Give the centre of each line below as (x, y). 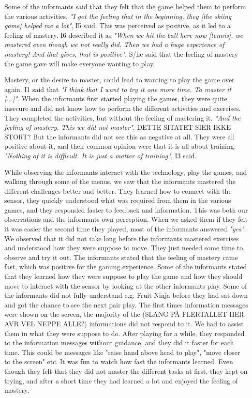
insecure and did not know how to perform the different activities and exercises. (123, 108)
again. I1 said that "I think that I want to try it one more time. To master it (118, 89)
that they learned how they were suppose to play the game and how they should (124, 276)
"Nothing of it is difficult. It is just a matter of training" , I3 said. (101, 155)
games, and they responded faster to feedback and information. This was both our (126, 209)
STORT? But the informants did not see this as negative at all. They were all (120, 136)
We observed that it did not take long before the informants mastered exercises (122, 238)
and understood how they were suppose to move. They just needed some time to (124, 248)
